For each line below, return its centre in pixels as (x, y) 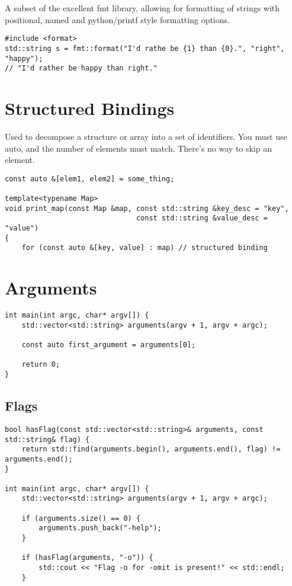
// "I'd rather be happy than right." (81, 68)
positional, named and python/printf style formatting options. (117, 19)
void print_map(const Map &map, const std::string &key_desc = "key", (147, 208)
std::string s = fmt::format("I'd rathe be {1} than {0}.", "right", (145, 48)
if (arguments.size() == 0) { (81, 518)
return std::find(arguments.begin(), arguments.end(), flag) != (151, 449)
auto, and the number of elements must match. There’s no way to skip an (139, 148)
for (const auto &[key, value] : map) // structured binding (145, 248)
